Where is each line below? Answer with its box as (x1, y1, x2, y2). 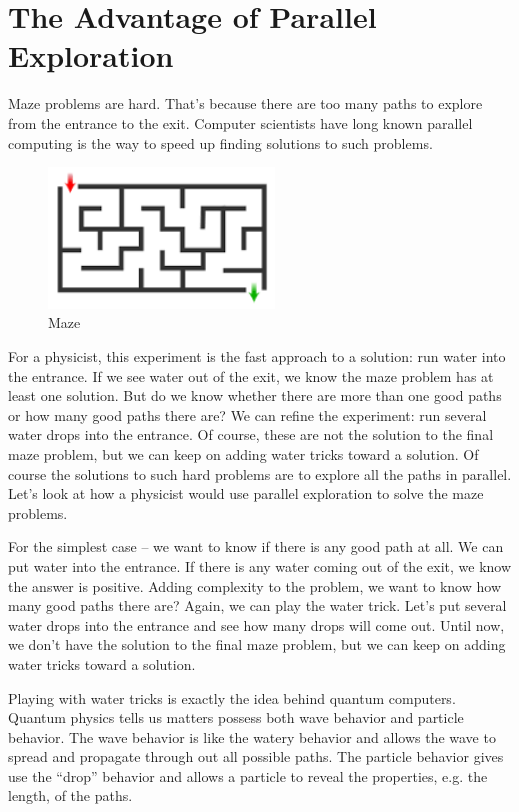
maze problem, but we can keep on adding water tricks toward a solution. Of (8, 443, 479, 464)
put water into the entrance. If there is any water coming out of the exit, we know (8, 555, 512, 576)
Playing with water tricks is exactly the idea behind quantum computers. (8, 687, 456, 708)
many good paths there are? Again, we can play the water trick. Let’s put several (8, 595, 507, 616)
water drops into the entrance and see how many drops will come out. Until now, (8, 614, 505, 635)
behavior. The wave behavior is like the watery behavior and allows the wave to (8, 726, 496, 747)
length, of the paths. (8, 785, 133, 806)
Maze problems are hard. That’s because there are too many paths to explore (8, 93, 483, 114)
